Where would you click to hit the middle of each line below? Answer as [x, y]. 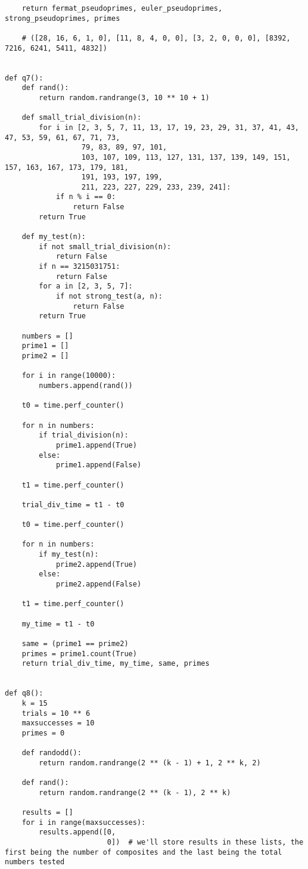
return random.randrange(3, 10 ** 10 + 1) [124, 97]
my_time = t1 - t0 [58, 624]
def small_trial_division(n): [82, 118]
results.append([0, [77, 832]
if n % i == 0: [86, 197]
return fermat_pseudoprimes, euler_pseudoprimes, [122, 8]
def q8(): [24, 693]
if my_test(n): [69, 555]
